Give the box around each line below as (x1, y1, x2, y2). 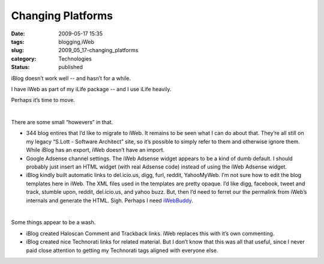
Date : (11, 30, 25, 37)
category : (11, 55, 37, 62)
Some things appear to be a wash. (11, 219, 96, 226)
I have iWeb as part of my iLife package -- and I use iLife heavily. (11, 85, 172, 92)
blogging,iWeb (58, 38, 95, 45)
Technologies (58, 55, 92, 62)
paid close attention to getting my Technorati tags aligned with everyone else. (26, 247, 218, 254)
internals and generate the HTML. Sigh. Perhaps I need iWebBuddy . (26, 197, 193, 204)
